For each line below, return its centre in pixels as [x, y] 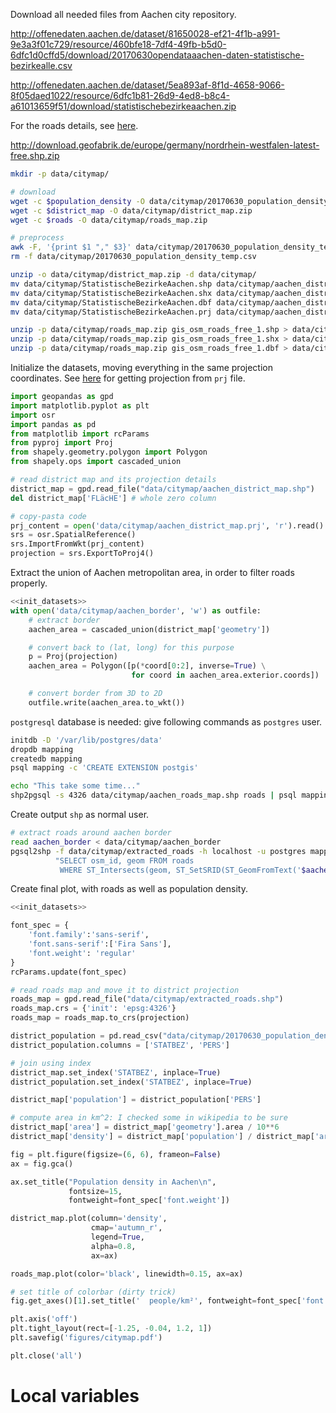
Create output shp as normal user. [80, 814]
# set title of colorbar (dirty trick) [93, 1292]
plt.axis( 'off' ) [44, 1319]
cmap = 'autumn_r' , [126, 1228]
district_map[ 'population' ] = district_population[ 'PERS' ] [136, 1100]
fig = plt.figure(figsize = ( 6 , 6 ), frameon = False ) [116, 1154]
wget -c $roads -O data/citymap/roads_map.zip [109, 220]
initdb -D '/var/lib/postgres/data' [86, 740]
